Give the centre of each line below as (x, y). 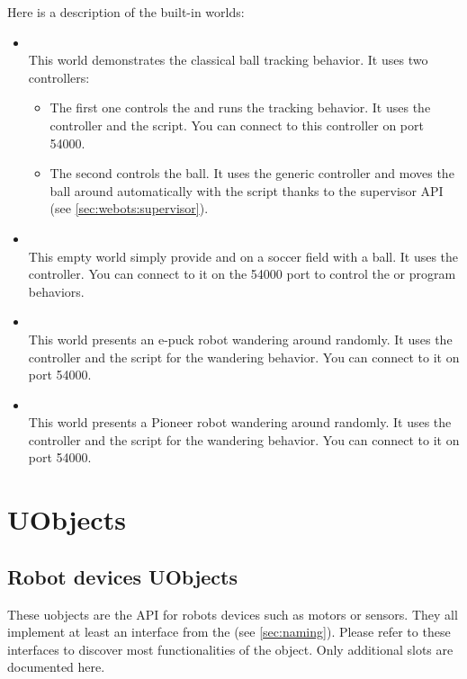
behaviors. (56, 291)
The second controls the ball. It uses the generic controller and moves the (252, 173)
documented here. (56, 667)
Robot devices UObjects (123, 576)
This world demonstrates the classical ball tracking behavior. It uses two (228, 60)
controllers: (59, 77)
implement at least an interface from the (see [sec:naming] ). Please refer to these (229, 632)
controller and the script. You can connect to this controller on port (237, 125)
